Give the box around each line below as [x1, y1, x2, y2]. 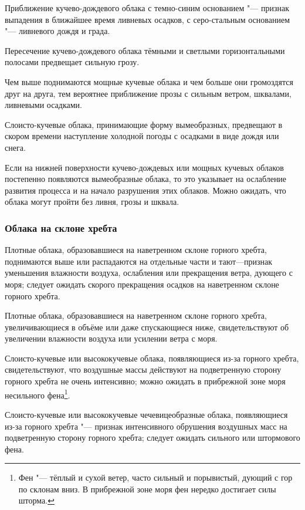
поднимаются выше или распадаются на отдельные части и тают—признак [5, 255, 273, 267]
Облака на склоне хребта [5, 220, 117, 235]
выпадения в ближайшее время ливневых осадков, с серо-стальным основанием [5, 13, 290, 25]
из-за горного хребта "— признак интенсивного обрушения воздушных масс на [5, 420, 287, 432]
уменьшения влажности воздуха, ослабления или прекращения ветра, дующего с [5, 266, 293, 279]
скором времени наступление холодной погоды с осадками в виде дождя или [5, 130, 279, 142]
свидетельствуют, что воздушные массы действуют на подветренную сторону [5, 363, 282, 376]
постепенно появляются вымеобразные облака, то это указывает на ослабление [5, 173, 287, 185]
